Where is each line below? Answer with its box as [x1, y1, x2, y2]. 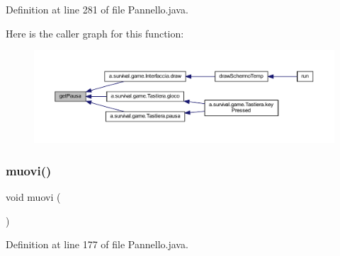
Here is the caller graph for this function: [6, 25, 184, 40]
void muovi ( [6, 190, 61, 204]
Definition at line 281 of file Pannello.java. [6, 2, 188, 16]
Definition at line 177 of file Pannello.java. [6, 237, 188, 252]
